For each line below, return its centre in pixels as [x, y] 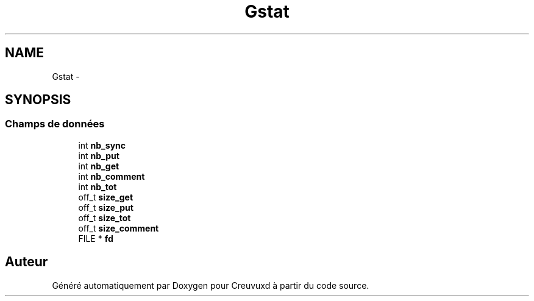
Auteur [27, 262]
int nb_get [99, 166]
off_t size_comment [119, 228]
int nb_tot [98, 186]
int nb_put [99, 155]
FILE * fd [96, 238]
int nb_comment [112, 176]
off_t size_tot [105, 218]
